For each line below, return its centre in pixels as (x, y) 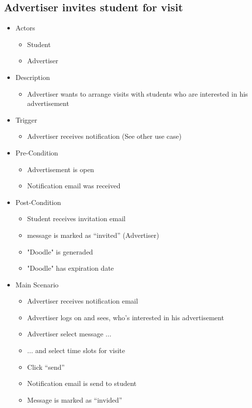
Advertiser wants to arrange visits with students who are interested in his (138, 93)
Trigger (26, 119)
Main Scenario (37, 284)
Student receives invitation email (76, 218)
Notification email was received (74, 186)
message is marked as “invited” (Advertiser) (93, 235)
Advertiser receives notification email (83, 301)
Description (33, 77)
